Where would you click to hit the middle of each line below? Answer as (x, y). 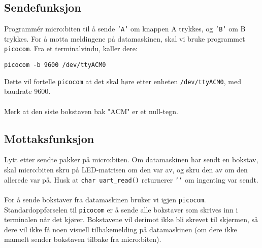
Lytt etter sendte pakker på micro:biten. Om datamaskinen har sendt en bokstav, (131, 160)
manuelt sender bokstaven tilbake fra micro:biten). (83, 239)
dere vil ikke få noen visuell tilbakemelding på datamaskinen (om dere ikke (121, 229)
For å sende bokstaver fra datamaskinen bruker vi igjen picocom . (105, 199)
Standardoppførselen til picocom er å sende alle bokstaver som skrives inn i (121, 209)
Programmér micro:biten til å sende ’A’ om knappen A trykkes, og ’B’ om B (125, 29)
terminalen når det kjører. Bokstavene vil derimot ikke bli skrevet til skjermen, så (131, 219)
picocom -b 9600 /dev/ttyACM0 (55, 65)
